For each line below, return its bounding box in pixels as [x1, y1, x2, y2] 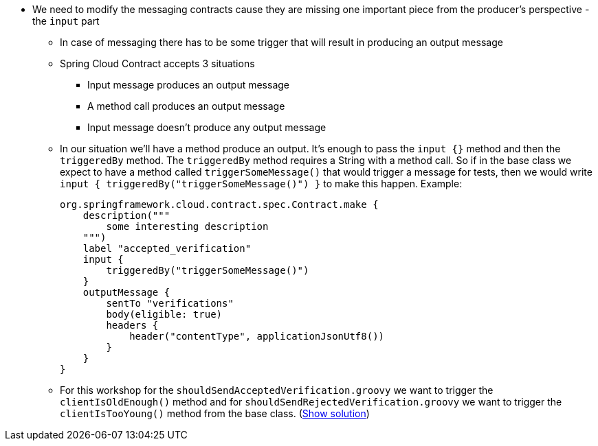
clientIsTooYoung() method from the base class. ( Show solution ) [60, 408, 370, 419]
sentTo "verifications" [106, 298, 234, 309]
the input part [32, 15, 100, 27]
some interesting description [106, 221, 269, 232]
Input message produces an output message [87, 79, 289, 91]
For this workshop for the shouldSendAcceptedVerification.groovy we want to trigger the [60, 384, 494, 396]
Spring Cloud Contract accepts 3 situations [60, 58, 255, 69]
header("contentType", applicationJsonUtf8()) [129, 331, 385, 342]
